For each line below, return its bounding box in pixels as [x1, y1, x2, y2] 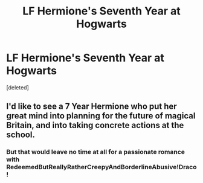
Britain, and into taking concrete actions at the [6, 120, 184, 130]
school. [6, 130, 35, 140]
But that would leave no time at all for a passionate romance [6, 148, 185, 156]
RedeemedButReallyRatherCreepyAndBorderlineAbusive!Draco [6, 163, 197, 172]
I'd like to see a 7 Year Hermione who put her [6, 101, 177, 112]
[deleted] [6, 83, 29, 91]
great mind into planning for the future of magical [6, 111, 196, 121]
